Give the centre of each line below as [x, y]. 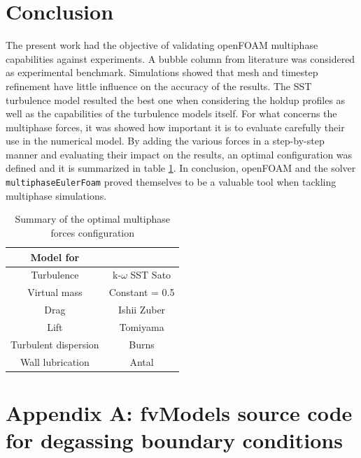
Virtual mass [55, 292]
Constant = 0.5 [142, 292]
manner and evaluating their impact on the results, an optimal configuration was [179, 154]
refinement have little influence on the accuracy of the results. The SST [159, 86]
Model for [55, 257]
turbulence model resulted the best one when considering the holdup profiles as [176, 99]
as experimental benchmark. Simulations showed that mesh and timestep [162, 72]
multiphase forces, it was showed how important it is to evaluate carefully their [175, 127]
